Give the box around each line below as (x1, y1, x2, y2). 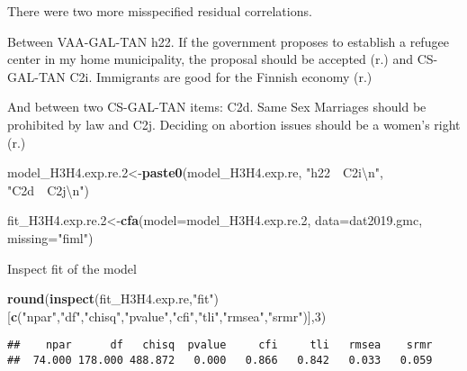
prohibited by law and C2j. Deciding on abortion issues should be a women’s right (7, 114, 461, 133)
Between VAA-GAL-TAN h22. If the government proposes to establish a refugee (7, 32, 449, 50)
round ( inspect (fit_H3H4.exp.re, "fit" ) (7, 289, 220, 308)
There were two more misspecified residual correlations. (7, 2, 312, 20)
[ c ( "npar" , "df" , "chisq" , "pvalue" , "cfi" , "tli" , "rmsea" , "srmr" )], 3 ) (7, 306, 327, 325)
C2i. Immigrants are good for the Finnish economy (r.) (69, 67, 373, 86)
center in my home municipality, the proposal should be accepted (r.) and (7, 50, 414, 68)
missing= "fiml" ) (7, 228, 94, 247)
